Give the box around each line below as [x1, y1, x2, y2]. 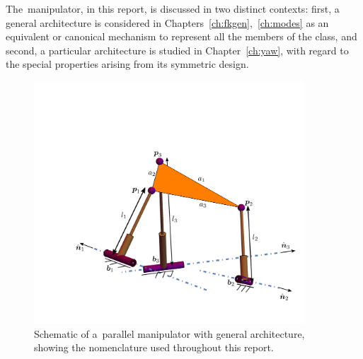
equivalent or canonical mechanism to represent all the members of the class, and [6, 29, 357, 44]
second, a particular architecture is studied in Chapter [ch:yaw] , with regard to [6, 42, 349, 57]
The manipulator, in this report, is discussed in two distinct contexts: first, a [6, 1, 340, 16]
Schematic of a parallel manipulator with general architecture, [34, 326, 305, 341]
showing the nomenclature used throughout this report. [34, 340, 274, 355]
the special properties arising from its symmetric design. [6, 57, 249, 71]
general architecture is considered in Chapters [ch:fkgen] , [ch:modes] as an [6, 15, 329, 30]
